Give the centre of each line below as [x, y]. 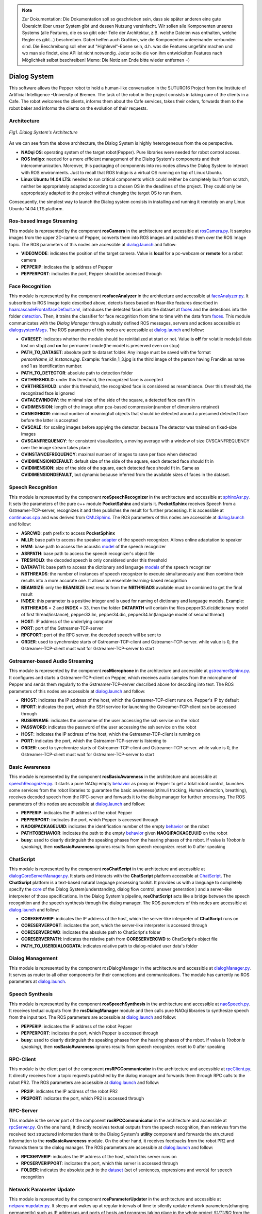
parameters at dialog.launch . [38, 981]
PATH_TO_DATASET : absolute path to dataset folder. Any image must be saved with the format [116, 353]
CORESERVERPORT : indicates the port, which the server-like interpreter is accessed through [114, 926]
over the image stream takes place [56, 447]
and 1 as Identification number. [52, 366]
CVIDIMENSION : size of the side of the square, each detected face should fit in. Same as [110, 468]
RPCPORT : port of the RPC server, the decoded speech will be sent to [91, 635]
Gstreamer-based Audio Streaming [51, 661]
